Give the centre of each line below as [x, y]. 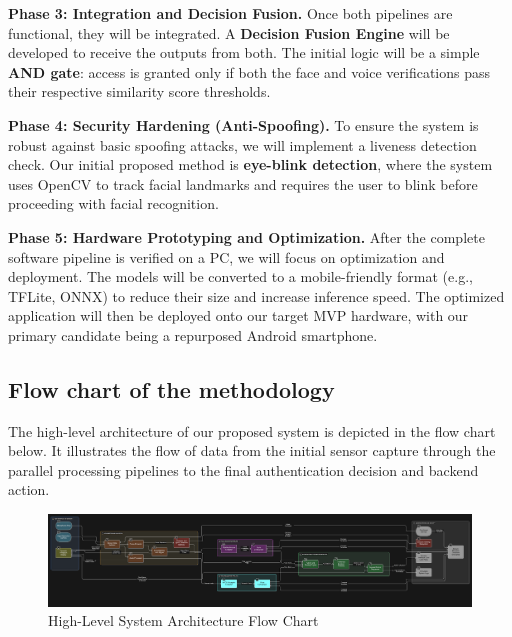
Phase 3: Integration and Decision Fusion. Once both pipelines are [230, 13]
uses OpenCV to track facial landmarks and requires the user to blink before [243, 183]
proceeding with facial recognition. [113, 203]
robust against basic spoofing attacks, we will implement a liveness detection [242, 144]
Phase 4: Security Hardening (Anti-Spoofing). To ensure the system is [243, 124]
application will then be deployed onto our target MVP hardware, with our [238, 315]
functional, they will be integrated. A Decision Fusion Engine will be [229, 32]
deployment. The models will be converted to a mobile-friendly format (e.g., [240, 276]
